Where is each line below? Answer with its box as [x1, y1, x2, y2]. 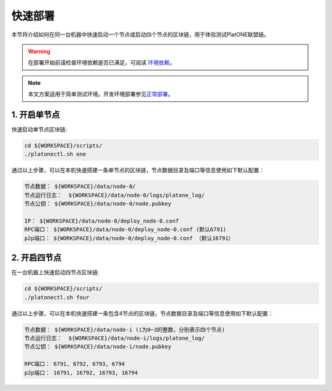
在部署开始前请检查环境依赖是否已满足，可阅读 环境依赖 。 [28, 59, 175, 66]
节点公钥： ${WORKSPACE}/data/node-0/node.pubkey [24, 200, 172, 207]
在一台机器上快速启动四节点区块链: [11, 269, 100, 276]
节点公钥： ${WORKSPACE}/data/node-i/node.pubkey [24, 343, 172, 350]
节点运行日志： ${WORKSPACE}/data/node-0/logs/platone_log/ [24, 191, 205, 199]
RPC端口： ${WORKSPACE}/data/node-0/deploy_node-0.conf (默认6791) [24, 226, 227, 233]
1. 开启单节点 [11, 109, 60, 120]
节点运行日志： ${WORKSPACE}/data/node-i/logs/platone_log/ [24, 334, 205, 341]
